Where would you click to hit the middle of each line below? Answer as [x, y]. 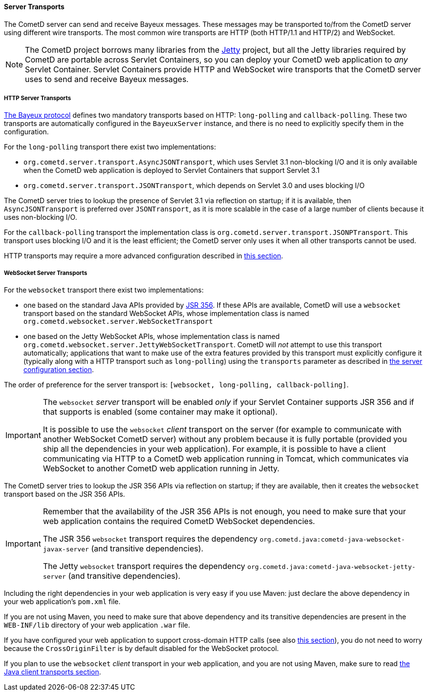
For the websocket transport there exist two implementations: [104, 290]
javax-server [66, 549]
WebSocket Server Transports [46, 273]
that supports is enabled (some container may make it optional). [160, 412]
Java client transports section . [53, 672]
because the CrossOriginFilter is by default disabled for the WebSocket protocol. [141, 649]
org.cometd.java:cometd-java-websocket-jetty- [332, 567]
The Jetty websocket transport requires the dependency [144, 566]
